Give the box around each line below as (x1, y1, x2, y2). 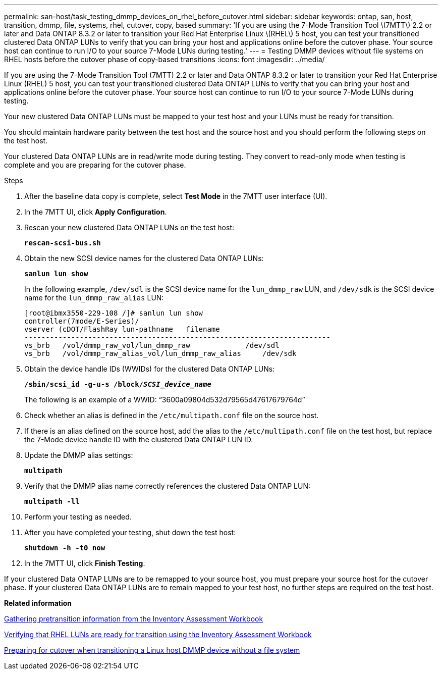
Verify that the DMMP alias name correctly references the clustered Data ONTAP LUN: (24, 482, 311, 490)
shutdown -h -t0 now (24, 544, 105, 552)
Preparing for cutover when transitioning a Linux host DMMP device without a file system (4, 646, 300, 654)
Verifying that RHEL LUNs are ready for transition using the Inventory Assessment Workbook (4, 630, 312, 639)
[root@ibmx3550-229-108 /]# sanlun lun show (24, 309, 203, 317)
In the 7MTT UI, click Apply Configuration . (24, 208, 167, 216)
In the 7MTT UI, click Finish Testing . (24, 559, 145, 567)
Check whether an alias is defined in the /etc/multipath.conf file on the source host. (24, 411, 319, 420)
